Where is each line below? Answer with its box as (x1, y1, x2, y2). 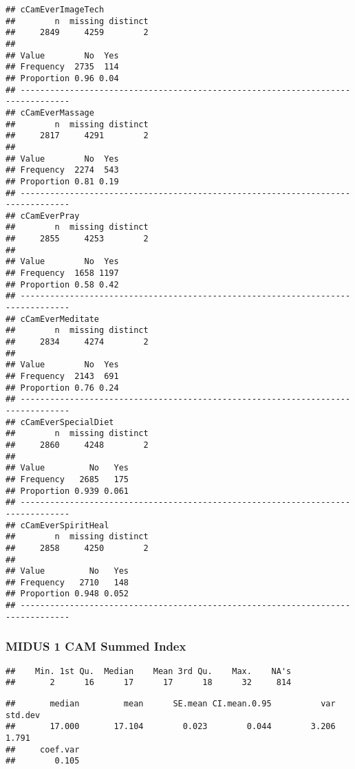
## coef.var (6, 744, 80, 755)
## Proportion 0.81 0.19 (6, 176, 119, 186)
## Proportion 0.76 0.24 (6, 382, 119, 393)
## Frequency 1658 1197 (6, 268, 119, 279)
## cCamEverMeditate (6, 314, 100, 324)
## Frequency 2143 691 (6, 371, 119, 381)
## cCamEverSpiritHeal (6, 520, 109, 530)
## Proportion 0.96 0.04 (6, 73, 119, 83)
